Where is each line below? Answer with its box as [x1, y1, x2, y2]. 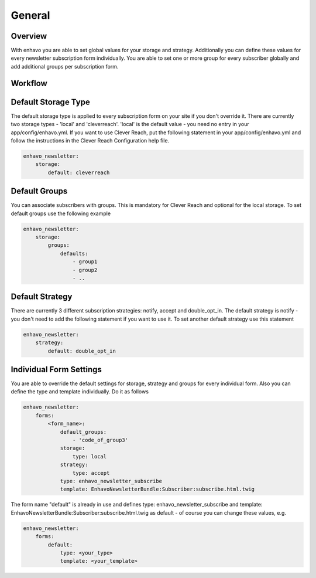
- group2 [72, 267, 98, 273]
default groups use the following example [11, 210, 111, 217]
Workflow [11, 78, 48, 88]
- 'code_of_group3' [72, 437, 129, 444]
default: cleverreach [47, 169, 110, 176]
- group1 [72, 259, 98, 265]
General [11, 9, 50, 22]
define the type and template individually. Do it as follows [11, 388, 149, 395]
